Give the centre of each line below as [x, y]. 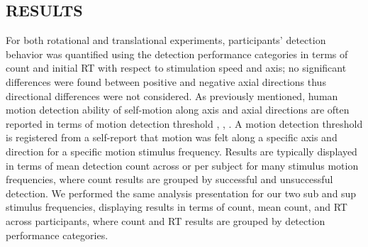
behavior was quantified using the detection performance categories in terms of [177, 54]
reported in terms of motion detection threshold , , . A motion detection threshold [184, 123]
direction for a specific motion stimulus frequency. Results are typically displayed [182, 151]
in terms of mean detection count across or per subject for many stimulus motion [182, 165]
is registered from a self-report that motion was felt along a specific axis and [172, 137]
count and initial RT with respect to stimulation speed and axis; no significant [176, 68]
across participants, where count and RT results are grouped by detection [166, 220]
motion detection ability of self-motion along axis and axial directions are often [178, 110]
